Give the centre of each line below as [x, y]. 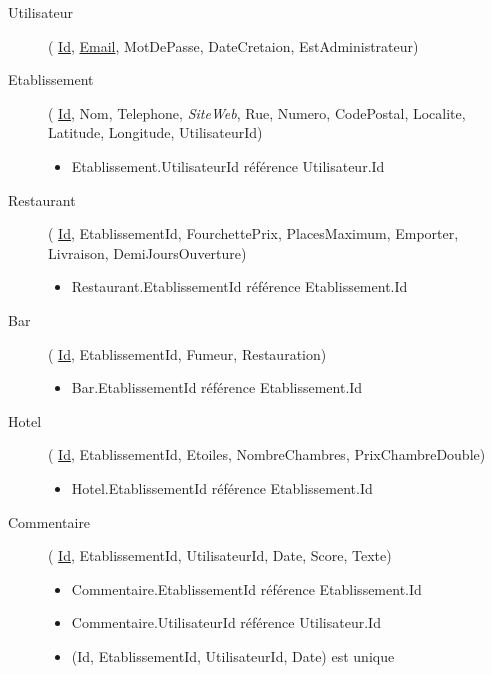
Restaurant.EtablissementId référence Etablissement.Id [239, 286]
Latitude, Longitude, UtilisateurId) [155, 132]
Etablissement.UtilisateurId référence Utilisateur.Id [228, 165]
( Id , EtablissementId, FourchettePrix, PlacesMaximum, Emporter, [253, 233]
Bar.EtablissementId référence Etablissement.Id [217, 387]
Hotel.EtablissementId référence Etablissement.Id [222, 487]
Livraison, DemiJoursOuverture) [147, 252]
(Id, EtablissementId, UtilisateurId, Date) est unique [233, 655]
